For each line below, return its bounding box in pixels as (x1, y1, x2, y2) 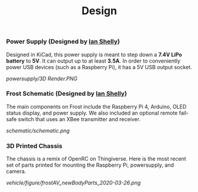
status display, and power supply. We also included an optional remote (6, 109, 178, 116)
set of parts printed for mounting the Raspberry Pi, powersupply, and (6, 161, 174, 169)
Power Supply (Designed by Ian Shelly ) (6, 37, 120, 45)
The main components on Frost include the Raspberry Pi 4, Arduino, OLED (6, 103, 187, 110)
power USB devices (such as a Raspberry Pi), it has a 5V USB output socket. (6, 63, 192, 70)
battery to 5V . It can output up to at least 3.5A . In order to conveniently (6, 57, 181, 64)
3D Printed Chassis (6, 142, 63, 150)
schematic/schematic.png (6, 127, 70, 134)
